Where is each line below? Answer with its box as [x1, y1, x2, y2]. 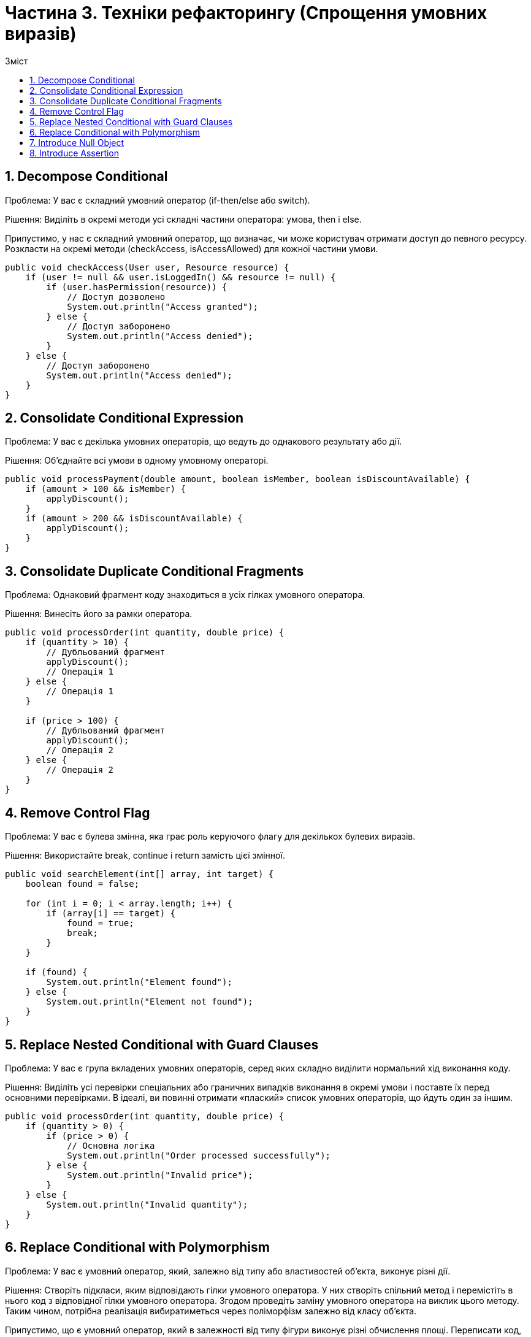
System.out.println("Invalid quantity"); [46, 1199, 248, 1209]
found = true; [67, 918, 134, 929]
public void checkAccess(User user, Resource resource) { [5, 262, 289, 272]
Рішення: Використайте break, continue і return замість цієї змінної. [5, 850, 285, 861]
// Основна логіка [67, 1140, 155, 1151]
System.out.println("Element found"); [46, 977, 232, 987]
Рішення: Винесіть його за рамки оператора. [5, 608, 193, 619]
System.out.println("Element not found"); [46, 997, 253, 1007]
